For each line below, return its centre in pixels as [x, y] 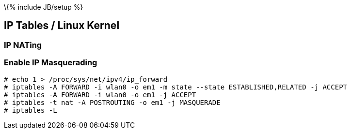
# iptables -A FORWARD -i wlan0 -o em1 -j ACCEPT [100, 95]
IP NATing [23, 45]
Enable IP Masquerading [51, 63]
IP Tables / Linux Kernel [62, 26]
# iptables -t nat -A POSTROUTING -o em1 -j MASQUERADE [112, 102]
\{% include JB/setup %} [44, 7]
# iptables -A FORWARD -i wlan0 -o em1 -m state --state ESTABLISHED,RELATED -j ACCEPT [176, 87]
